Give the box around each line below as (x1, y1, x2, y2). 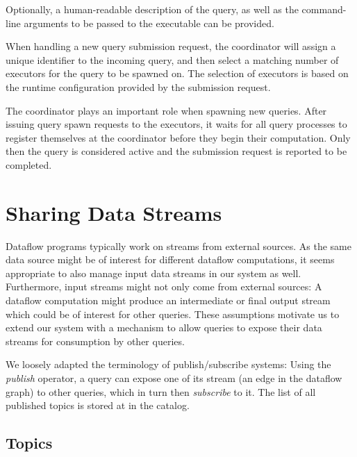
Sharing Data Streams (6, 198, 222, 226)
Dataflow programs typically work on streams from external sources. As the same (6, 238, 351, 253)
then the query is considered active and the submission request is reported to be (6, 144, 347, 158)
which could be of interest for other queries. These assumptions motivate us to (6, 306, 340, 321)
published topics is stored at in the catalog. (6, 398, 190, 413)
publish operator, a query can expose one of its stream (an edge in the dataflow (6, 371, 342, 385)
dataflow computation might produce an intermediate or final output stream (6, 293, 331, 308)
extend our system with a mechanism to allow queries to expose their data (6, 320, 322, 335)
